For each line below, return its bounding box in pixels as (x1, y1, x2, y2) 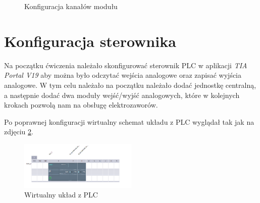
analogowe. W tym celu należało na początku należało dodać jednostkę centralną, (4, 79, 256, 90)
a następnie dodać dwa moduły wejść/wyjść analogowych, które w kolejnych (4, 89, 240, 100)
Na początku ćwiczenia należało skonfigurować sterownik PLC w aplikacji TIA (4, 60, 247, 70)
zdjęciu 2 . (4, 126, 33, 137)
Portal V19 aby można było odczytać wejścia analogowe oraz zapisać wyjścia (4, 70, 242, 80)
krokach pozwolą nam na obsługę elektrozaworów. (4, 99, 158, 110)
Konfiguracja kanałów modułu (24, 1, 118, 11)
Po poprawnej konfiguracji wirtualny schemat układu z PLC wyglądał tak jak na (4, 116, 254, 127)
